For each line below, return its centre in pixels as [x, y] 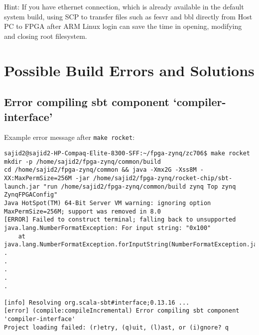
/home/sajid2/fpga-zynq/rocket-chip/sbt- [163, 178]
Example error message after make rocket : [69, 137]
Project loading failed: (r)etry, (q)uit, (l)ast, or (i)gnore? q [117, 327]
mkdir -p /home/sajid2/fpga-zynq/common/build [82, 162]
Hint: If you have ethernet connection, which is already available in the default [124, 6]
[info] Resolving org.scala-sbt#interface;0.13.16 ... [97, 302]
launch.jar [22, 186]
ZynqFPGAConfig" [31, 195]
